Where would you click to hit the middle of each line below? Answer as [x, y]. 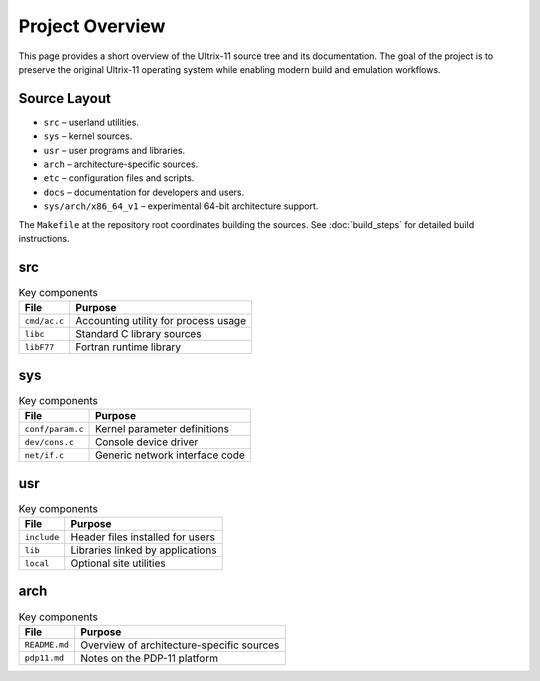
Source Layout [65, 98]
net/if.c [44, 455]
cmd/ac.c [44, 320]
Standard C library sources [138, 334]
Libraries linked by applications [143, 550]
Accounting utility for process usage [161, 321]
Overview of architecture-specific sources [180, 645]
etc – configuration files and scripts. [119, 178]
